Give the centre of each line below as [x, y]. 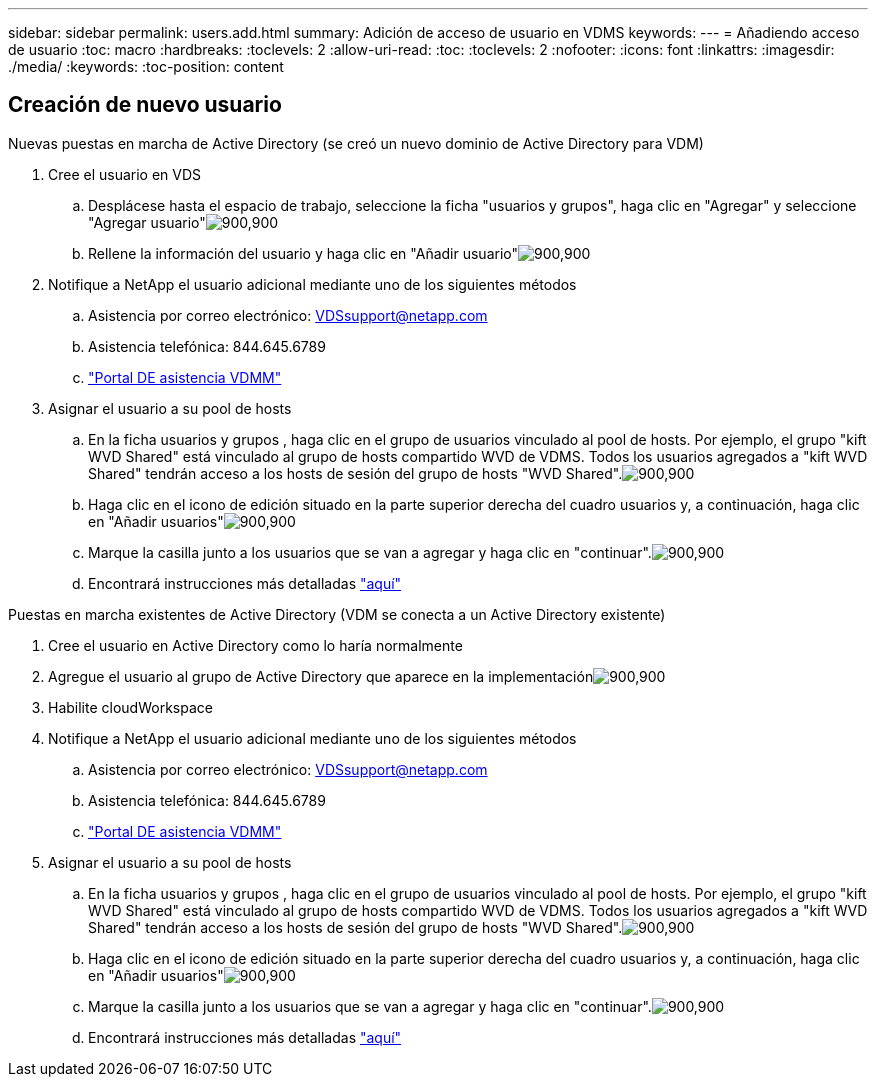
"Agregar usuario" [147, 222]
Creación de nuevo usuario [145, 105]
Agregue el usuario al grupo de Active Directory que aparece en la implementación [321, 676]
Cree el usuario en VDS [125, 174]
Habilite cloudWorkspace [130, 707]
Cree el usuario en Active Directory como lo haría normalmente [255, 645]
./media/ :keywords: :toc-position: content [146, 66]
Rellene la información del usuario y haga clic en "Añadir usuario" [303, 253]
